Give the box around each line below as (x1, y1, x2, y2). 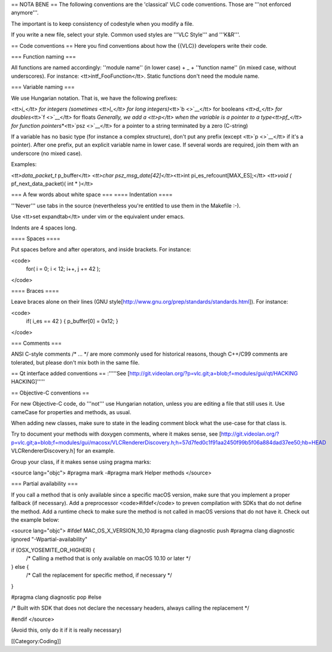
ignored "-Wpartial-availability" (11, 535, 88, 543)
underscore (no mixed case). (11, 149, 83, 157)
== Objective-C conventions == (11, 389, 90, 396)
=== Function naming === (11, 53, 77, 60)
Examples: (11, 161, 37, 168)
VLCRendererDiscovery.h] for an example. (11, 447, 115, 454)
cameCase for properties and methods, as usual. (11, 408, 132, 415)
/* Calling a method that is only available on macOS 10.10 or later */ (26, 555, 191, 562)
